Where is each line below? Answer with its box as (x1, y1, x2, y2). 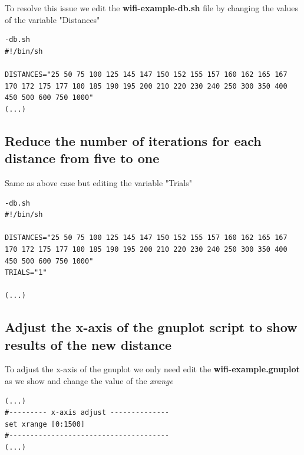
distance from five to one (5, 149, 160, 167)
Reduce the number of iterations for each (5, 131, 262, 149)
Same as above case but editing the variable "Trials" (5, 176, 192, 188)
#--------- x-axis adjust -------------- (5, 408, 170, 417)
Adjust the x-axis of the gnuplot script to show (5, 318, 298, 336)
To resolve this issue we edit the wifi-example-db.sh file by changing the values (5, 2, 299, 14)
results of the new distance (5, 335, 172, 353)
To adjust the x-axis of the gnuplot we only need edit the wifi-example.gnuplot (5, 363, 300, 375)
